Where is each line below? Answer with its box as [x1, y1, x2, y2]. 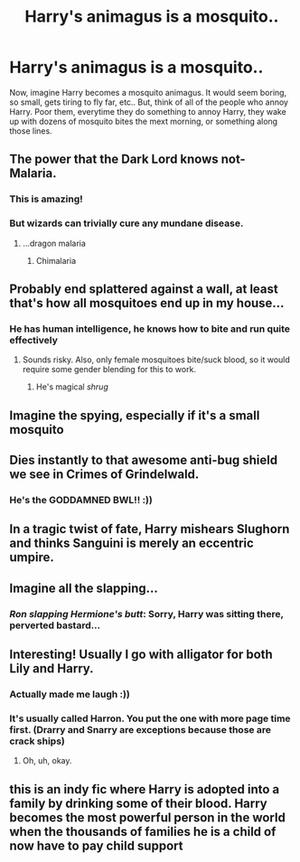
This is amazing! [9, 192, 83, 205]
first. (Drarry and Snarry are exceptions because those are [9, 723, 271, 736]
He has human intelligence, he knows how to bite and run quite [9, 323, 291, 335]
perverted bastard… [9, 619, 101, 632]
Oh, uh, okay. [22, 755, 72, 766]
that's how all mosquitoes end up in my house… [9, 295, 285, 311]
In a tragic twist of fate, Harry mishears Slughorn [9, 521, 290, 537]
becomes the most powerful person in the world [9, 810, 286, 825]
